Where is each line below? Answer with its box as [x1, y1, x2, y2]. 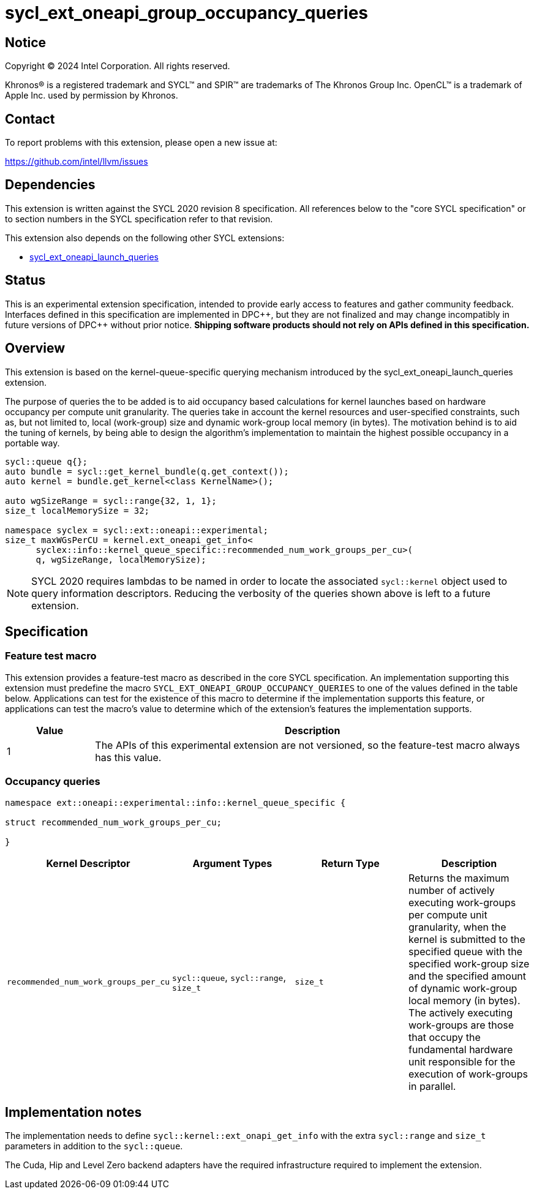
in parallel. [408, 1079, 456, 1092]
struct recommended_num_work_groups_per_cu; [5, 817, 222, 827]
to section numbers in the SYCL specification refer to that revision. [5, 213, 273, 224]
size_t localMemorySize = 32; [5, 505, 150, 516]
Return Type [321, 857, 380, 869]
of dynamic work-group [408, 982, 517, 994]
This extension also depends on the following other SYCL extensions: [5, 232, 285, 243]
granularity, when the [408, 920, 506, 933]
